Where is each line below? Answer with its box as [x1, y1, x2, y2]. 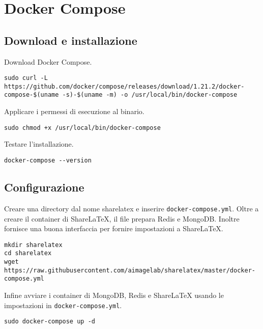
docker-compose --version [4, 156, 92, 164]
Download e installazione [4, 32, 137, 48]
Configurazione [4, 179, 84, 195]
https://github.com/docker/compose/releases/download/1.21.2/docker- [4, 83, 245, 90]
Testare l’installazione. [4, 139, 74, 149]
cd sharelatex [4, 250, 52, 257]
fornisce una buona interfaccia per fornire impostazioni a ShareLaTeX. [4, 223, 223, 234]
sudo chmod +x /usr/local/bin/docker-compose [4, 124, 161, 131]
